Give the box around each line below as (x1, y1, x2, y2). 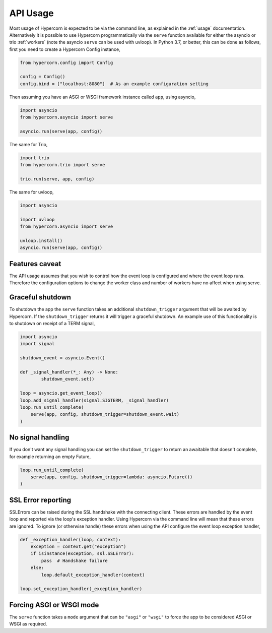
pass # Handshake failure (41, 557, 108, 563)
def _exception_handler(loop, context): (20, 537, 121, 542)
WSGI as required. (9, 621, 47, 627)
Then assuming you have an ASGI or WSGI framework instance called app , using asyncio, (9, 94, 196, 100)
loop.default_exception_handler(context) (41, 572, 145, 578)
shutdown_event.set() (41, 376, 95, 382)
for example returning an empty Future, (9, 454, 91, 460)
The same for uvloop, (9, 189, 54, 195)
